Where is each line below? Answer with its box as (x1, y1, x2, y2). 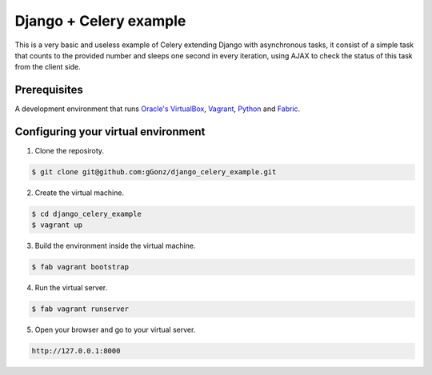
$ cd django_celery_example (31, 209, 142, 219)
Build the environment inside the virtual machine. (34, 241, 196, 251)
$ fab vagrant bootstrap (31, 262, 130, 272)
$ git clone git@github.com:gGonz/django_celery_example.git (31, 168, 277, 177)
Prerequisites (14, 83, 83, 97)
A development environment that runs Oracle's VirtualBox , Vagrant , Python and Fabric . (14, 104, 301, 114)
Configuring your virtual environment (14, 125, 206, 139)
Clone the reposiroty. (34, 146, 104, 156)
